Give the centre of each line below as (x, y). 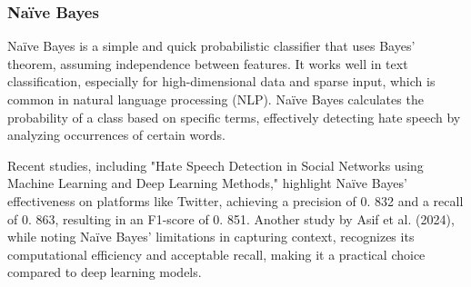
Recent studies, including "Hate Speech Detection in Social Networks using (215, 165)
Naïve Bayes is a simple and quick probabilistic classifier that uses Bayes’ (211, 46)
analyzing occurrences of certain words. (116, 135)
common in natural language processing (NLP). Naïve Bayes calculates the (215, 99)
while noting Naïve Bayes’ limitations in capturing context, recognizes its (211, 237)
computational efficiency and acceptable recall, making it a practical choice (216, 254)
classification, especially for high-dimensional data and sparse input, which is (221, 81)
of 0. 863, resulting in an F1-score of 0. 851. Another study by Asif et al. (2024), (231, 218)
